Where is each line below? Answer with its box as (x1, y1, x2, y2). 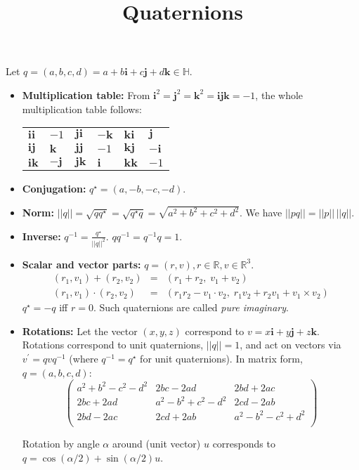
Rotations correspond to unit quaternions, (22, 337, 204, 352)
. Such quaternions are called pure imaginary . (93, 300, 289, 315)
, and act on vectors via (240, 337, 341, 352)
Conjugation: (22, 181, 86, 196)
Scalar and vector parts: (22, 256, 141, 271)
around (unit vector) (112, 436, 201, 450)
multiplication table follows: (22, 101, 142, 116)
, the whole (255, 87, 303, 102)
